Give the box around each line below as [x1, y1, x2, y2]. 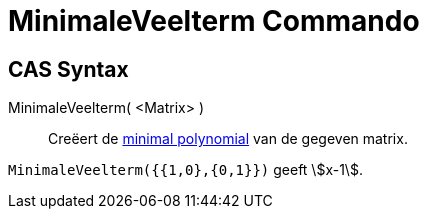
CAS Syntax [8, 56, 129, 82]
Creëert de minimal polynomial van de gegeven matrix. [48, 130, 408, 148]
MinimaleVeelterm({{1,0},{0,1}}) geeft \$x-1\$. [8, 161, 363, 179]
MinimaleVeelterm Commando [8, 4, 420, 38]
